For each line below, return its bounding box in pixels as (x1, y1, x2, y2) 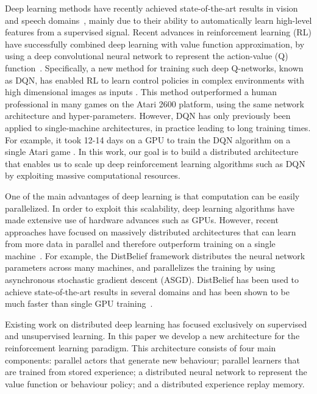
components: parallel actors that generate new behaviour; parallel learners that (5, 353, 300, 366)
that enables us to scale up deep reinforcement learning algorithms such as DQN (5, 157, 305, 170)
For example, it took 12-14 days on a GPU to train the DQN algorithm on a (5, 133, 291, 146)
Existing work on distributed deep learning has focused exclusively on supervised (5, 317, 307, 330)
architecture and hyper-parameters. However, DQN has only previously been (5, 109, 291, 122)
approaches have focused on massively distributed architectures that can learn (5, 225, 296, 238)
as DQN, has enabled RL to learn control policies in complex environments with (5, 73, 304, 86)
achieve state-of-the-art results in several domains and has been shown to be (5, 285, 290, 298)
